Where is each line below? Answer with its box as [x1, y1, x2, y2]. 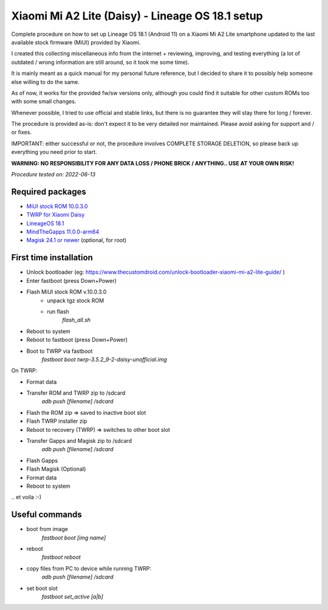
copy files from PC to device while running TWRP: [26, 564, 152, 572]
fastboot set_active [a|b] [41, 593, 103, 600]
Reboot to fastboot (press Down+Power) [26, 336, 128, 344]
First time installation [11, 252, 94, 263]
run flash [47, 308, 69, 315]
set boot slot [26, 584, 58, 592]
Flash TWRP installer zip [26, 417, 87, 425]
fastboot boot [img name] [41, 534, 106, 541]
